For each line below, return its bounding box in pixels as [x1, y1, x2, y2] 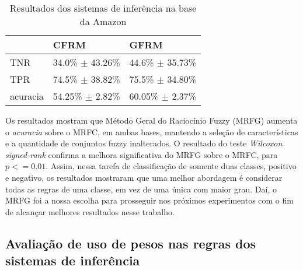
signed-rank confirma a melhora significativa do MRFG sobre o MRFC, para [5, 148, 278, 160]
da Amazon [79, 15, 127, 28]
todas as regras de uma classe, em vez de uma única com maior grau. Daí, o [5, 183, 277, 195]
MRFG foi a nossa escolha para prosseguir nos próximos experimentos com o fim [5, 194, 294, 206]
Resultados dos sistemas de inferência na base [9, 1, 197, 15]
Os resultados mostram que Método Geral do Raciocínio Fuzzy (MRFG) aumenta [5, 114, 298, 126]
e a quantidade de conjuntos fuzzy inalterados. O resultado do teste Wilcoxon [5, 137, 283, 149]
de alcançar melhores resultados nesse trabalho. [5, 205, 175, 218]
